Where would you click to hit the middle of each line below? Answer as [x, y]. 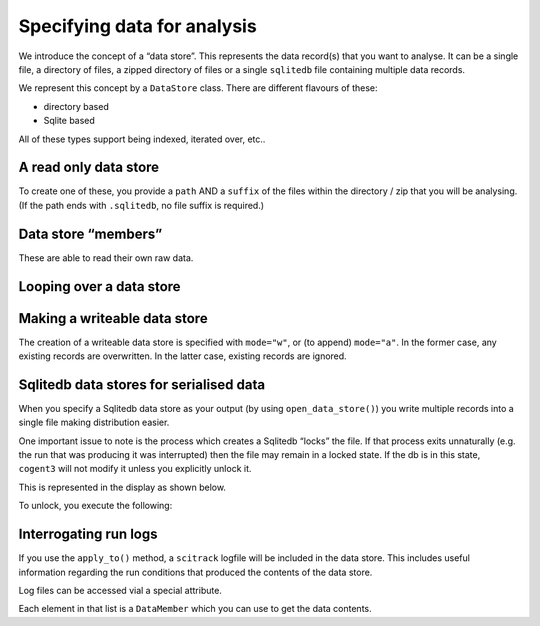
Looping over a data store [99, 286]
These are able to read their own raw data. [106, 257]
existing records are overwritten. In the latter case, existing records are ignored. [182, 356]
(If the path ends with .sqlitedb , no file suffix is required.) [141, 205]
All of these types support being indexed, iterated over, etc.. [142, 139]
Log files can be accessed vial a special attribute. [120, 590]
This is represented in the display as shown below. [122, 487]
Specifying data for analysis [137, 26]
